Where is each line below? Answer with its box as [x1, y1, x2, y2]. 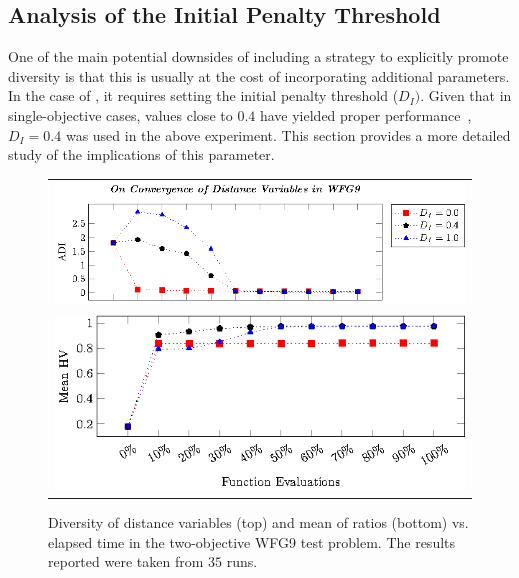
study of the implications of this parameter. [8, 144, 275, 165]
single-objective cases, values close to [8, 104, 233, 125]
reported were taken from [48, 551, 204, 572]
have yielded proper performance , [259, 104, 472, 125]
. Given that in [420, 85, 512, 106]
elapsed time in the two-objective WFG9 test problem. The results [48, 531, 456, 552]
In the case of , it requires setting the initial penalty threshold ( [8, 85, 399, 106]
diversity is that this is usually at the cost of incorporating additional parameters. [8, 65, 510, 86]
